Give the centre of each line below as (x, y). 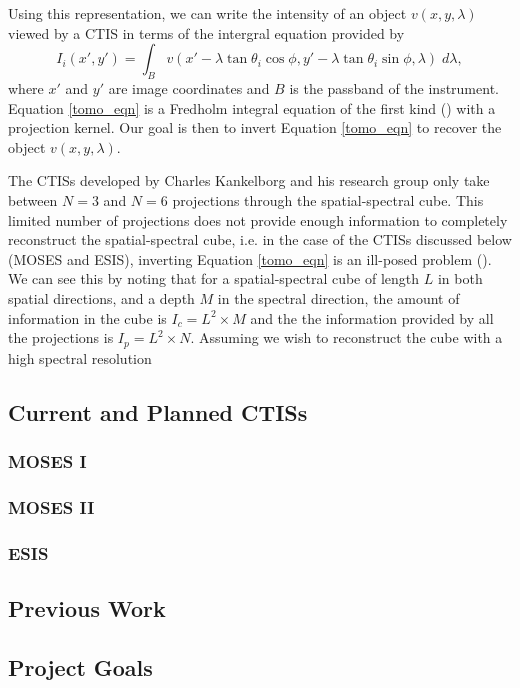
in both (460, 278)
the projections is (61, 337)
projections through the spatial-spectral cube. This (328, 199)
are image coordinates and (189, 87)
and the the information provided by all (372, 317)
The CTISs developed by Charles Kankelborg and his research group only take (249, 180)
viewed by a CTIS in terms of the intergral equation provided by (206, 32)
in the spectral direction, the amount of (338, 297)
